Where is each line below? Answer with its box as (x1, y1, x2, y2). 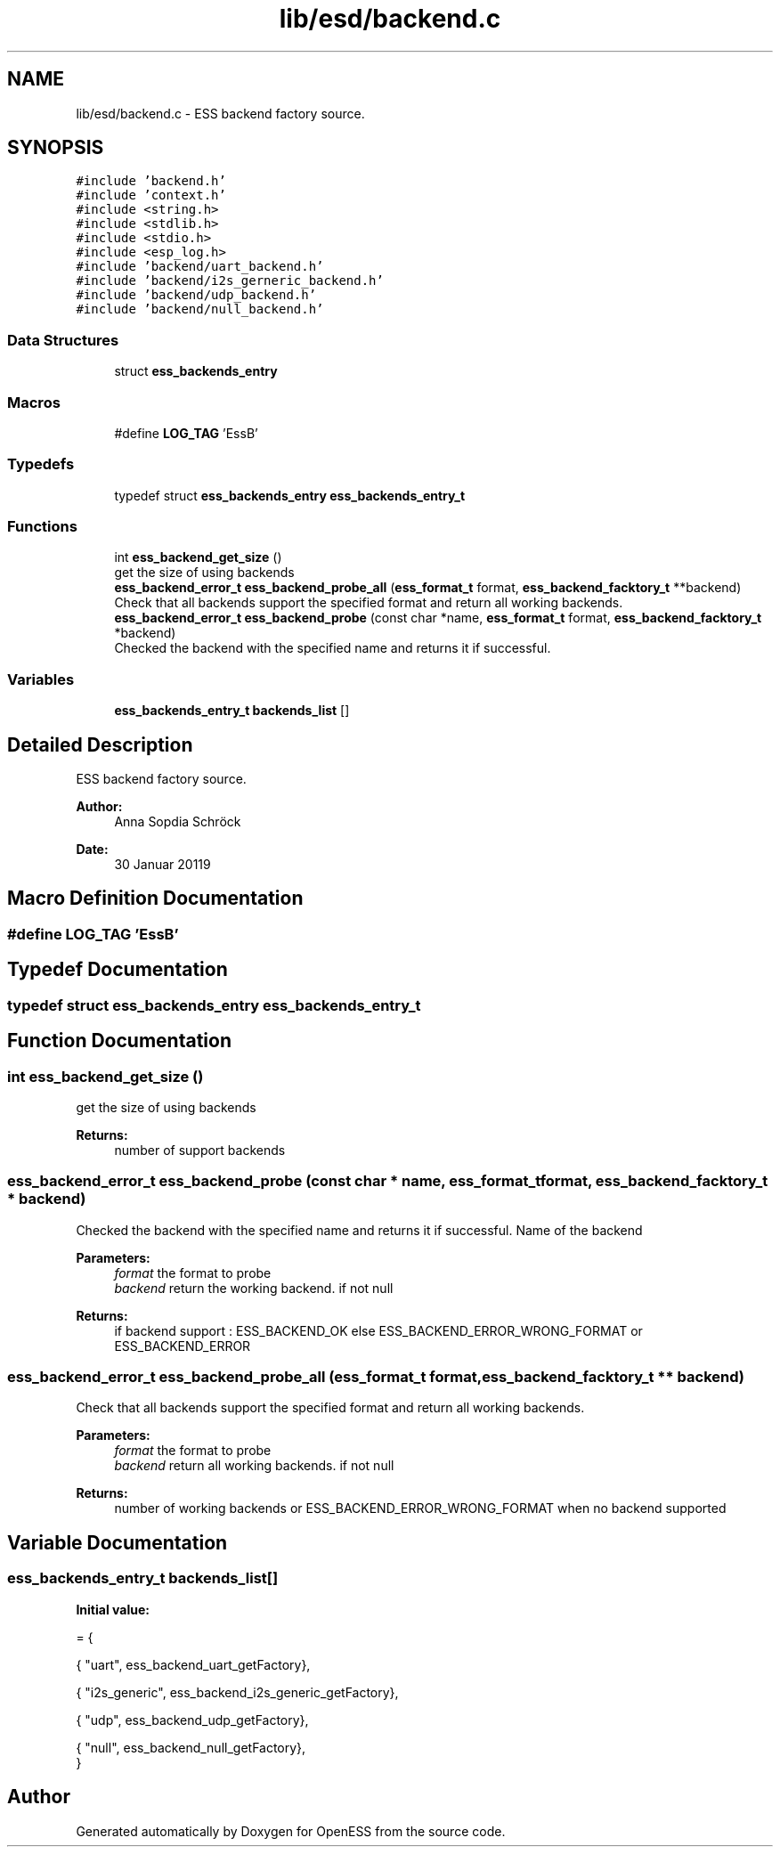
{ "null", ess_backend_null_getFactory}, (76, 1739, 306, 1755)
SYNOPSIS (7, 136, 104, 159)
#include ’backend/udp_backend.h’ (76, 288, 317, 303)
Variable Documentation (7, 1531, 228, 1554)
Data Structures (7, 330, 119, 349)
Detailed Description (7, 733, 193, 756)
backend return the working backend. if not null (114, 1280, 394, 1296)
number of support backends (114, 1142, 286, 1158)
